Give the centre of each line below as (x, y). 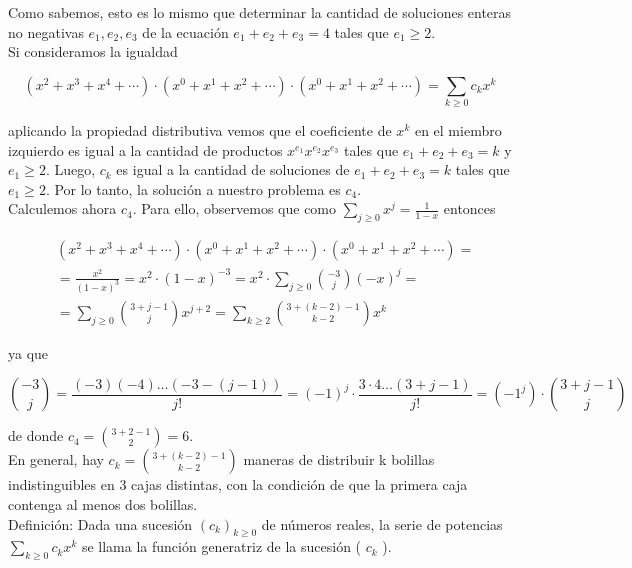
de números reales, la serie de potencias (382, 523)
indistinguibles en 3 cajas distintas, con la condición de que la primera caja (238, 484)
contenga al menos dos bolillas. (103, 503)
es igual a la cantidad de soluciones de (233, 169)
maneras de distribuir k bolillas (339, 459)
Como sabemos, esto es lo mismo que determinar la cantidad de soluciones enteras (260, 12)
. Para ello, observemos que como (234, 208)
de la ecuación (185, 31)
